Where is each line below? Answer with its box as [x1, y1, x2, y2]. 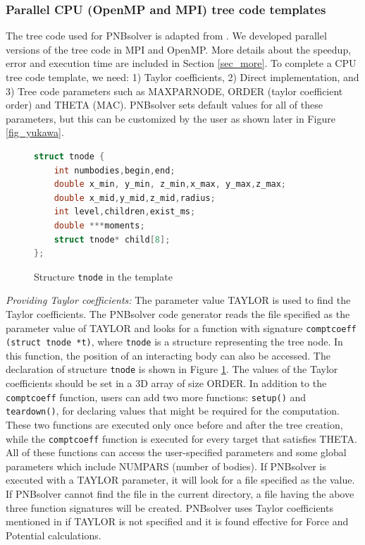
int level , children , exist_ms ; [54, 207, 196, 217]
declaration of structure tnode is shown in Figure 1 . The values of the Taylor [6, 362, 338, 376]
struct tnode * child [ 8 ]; [54, 234, 171, 245]
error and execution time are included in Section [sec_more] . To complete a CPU [6, 56, 357, 71]
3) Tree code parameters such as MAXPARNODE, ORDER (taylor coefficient [6, 83, 343, 98]
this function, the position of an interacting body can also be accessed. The [6, 348, 330, 362]
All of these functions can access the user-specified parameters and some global [6, 445, 347, 460]
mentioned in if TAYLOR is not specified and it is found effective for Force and [6, 514, 349, 529]
